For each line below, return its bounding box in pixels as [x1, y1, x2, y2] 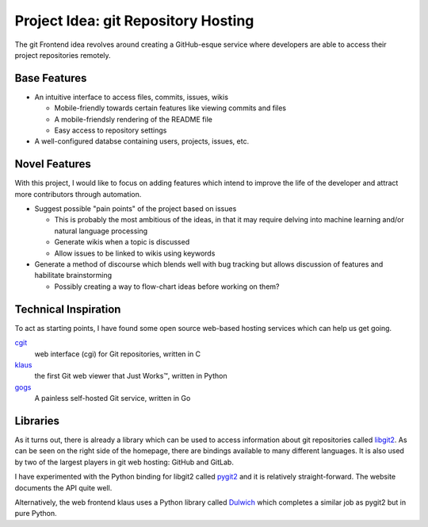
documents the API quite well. [14, 483, 113, 492]
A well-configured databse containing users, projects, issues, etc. [34, 137, 250, 146]
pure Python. [14, 509, 57, 518]
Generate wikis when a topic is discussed [54, 237, 190, 247]
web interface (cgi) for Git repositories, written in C [34, 349, 201, 359]
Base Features [14, 71, 87, 85]
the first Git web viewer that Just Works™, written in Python [34, 371, 227, 381]
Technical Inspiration [14, 302, 121, 316]
